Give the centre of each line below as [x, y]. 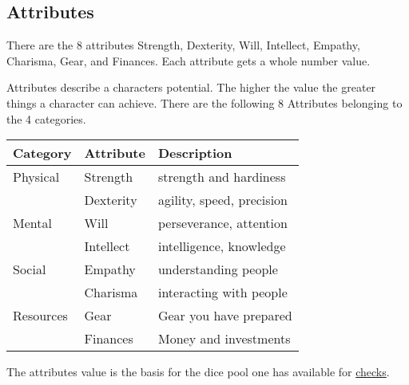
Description [195, 153]
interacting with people [222, 293]
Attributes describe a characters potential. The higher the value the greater [191, 87]
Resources [40, 316]
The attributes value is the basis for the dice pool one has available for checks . [198, 372]
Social [30, 269]
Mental [32, 223]
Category [42, 153]
